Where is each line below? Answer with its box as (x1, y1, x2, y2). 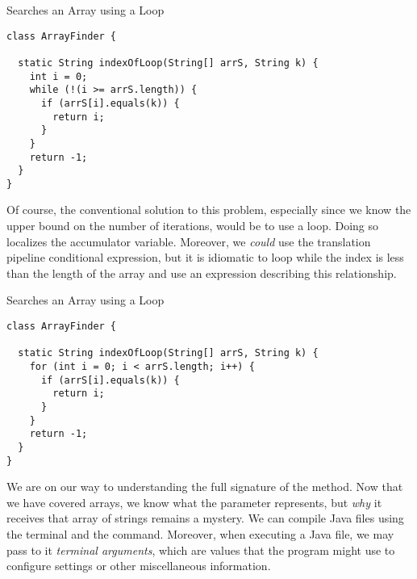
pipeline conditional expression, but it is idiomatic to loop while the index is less (6, 249, 404, 266)
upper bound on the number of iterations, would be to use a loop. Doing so (6, 217, 379, 234)
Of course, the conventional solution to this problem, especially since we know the (6, 201, 411, 218)
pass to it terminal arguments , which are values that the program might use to (6, 541, 395, 558)
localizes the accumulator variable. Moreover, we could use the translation (6, 233, 371, 250)
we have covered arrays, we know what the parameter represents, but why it (6, 493, 382, 510)
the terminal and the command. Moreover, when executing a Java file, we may (6, 526, 394, 543)
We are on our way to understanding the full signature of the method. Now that (6, 478, 403, 495)
